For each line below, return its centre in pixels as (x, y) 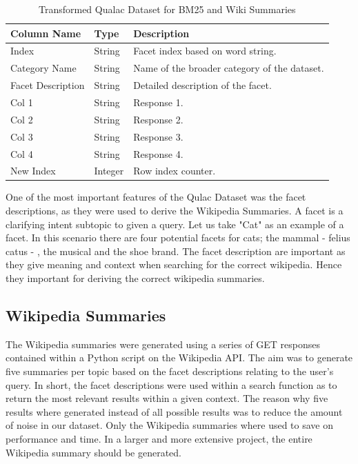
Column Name (46, 33)
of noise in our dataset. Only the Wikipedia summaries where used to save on (170, 425)
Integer (109, 171)
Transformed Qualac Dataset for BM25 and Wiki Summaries (167, 9)
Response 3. (158, 136)
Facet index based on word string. (205, 51)
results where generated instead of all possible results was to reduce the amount (174, 411)
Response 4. (158, 153)
